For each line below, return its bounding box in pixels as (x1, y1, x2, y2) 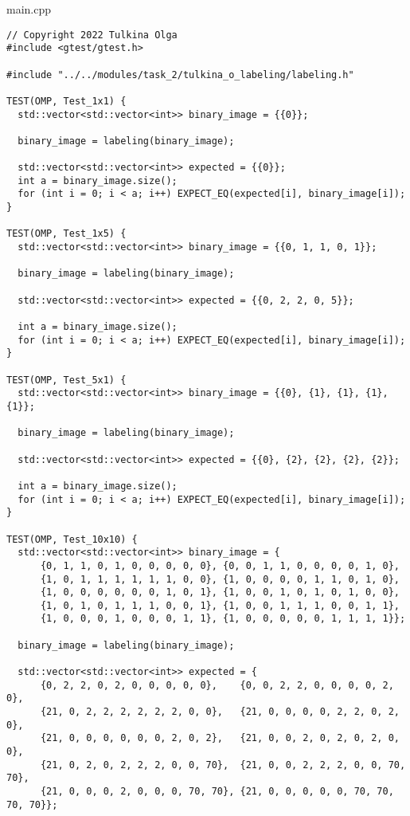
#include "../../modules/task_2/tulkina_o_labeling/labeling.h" (6, 69, 354, 80)
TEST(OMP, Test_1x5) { (6, 228, 127, 240)
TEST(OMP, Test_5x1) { (6, 374, 127, 386)
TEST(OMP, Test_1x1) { (6, 95, 127, 107)
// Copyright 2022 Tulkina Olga (6, 29, 178, 41)
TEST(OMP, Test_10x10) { (6, 533, 138, 545)
